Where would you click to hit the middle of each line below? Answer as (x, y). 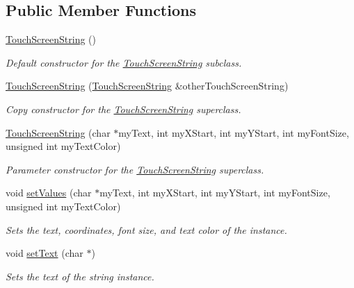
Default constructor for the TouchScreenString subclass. (124, 62)
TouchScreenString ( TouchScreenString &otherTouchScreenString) (147, 86)
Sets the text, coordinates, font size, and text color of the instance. (146, 229)
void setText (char (45, 253)
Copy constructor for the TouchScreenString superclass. (123, 109)
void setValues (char (49, 193)
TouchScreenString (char (58, 132)
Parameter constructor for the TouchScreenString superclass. (135, 169)
